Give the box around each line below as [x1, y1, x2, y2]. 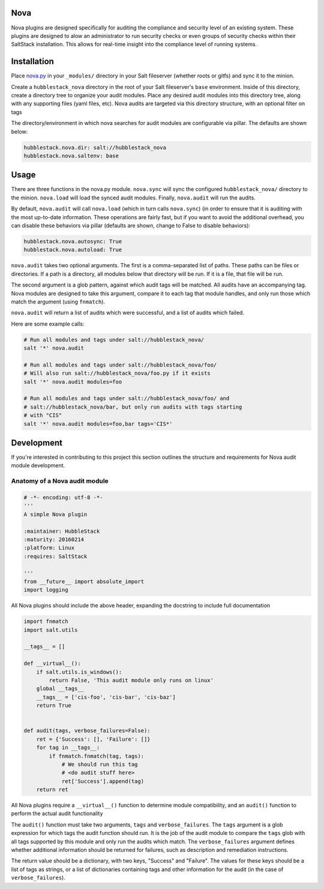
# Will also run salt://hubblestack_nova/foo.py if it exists [23, 370, 211, 377]
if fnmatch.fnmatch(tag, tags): [49, 753, 144, 759]
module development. [11, 462, 65, 469]
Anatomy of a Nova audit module [11, 477, 109, 485]
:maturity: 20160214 [23, 536, 84, 543]
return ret [36, 786, 68, 793]
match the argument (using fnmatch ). [11, 298, 105, 305]
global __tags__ [36, 685, 84, 692]
